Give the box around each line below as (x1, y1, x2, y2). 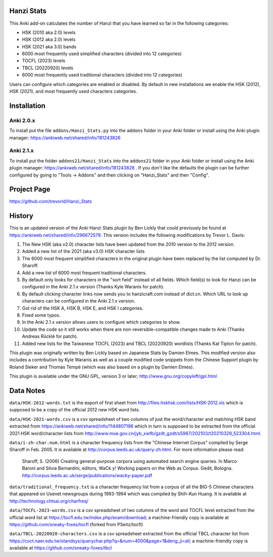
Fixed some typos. (22, 312, 61, 318)
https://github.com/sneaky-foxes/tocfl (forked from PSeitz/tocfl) (9, 521, 144, 527)
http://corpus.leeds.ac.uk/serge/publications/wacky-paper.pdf (22, 472, 153, 478)
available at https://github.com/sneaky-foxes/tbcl (9, 545, 112, 551)
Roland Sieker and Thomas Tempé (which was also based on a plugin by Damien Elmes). (9, 364, 194, 370)
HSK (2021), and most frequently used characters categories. (9, 89, 138, 95)
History (9, 211, 34, 220)
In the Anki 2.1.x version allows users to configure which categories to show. (22, 319, 181, 325)
